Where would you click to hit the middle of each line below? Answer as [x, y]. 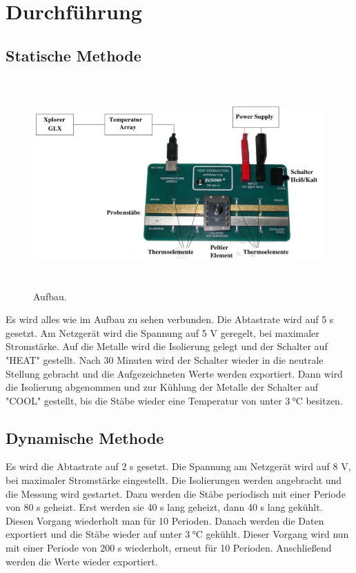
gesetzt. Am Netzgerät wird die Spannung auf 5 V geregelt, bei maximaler [162, 332]
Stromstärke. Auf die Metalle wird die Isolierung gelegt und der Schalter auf [167, 346]
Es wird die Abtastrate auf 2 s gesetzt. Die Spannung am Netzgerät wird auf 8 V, [178, 466]
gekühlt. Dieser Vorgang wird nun [277, 534]
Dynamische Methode [85, 437]
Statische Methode [73, 55]
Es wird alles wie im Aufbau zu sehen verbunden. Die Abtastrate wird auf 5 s [170, 319]
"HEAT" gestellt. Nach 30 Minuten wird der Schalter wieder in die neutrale [165, 359]
